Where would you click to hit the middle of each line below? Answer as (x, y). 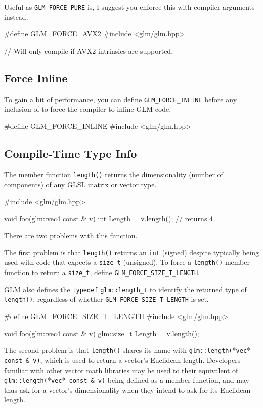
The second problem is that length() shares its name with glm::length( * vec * (127, 350)
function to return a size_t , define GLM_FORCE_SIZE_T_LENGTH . (102, 272)
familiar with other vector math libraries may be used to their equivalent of (121, 370)
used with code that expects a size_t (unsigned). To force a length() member (127, 262)
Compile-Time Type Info (71, 153)
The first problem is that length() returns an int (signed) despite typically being (131, 252)
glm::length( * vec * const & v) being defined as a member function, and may (127, 380)
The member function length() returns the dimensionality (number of (114, 174)
